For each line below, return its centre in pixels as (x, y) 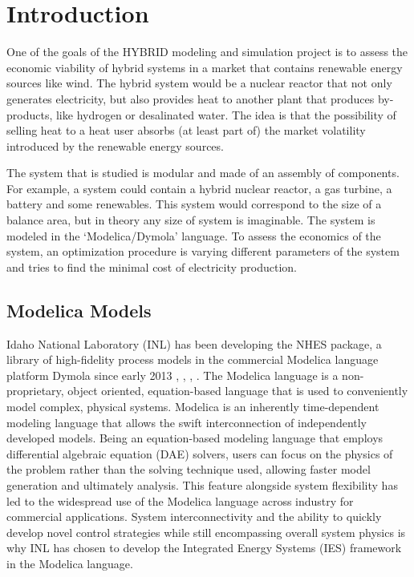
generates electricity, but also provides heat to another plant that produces (191, 98)
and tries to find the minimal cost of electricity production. (152, 266)
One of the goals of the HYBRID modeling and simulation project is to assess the (207, 52)
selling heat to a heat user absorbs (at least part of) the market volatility (186, 130)
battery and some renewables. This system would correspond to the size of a (194, 204)
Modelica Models (79, 310)
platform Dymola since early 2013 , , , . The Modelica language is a (172, 375)
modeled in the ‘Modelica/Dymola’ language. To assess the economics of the (194, 235)
